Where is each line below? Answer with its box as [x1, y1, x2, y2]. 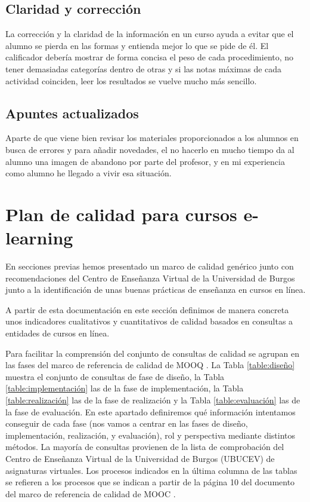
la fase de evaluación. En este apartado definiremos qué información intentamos [5, 405, 296, 418]
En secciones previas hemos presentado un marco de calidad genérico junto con [5, 260, 294, 273]
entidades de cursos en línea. [5, 327, 110, 339]
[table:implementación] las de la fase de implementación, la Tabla [5, 382, 244, 394]
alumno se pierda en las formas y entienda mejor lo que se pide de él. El [5, 39, 269, 51]
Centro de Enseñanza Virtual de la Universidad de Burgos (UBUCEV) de [5, 452, 275, 464]
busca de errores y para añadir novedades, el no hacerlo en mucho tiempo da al [5, 143, 294, 155]
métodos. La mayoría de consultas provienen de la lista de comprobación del [5, 440, 284, 453]
